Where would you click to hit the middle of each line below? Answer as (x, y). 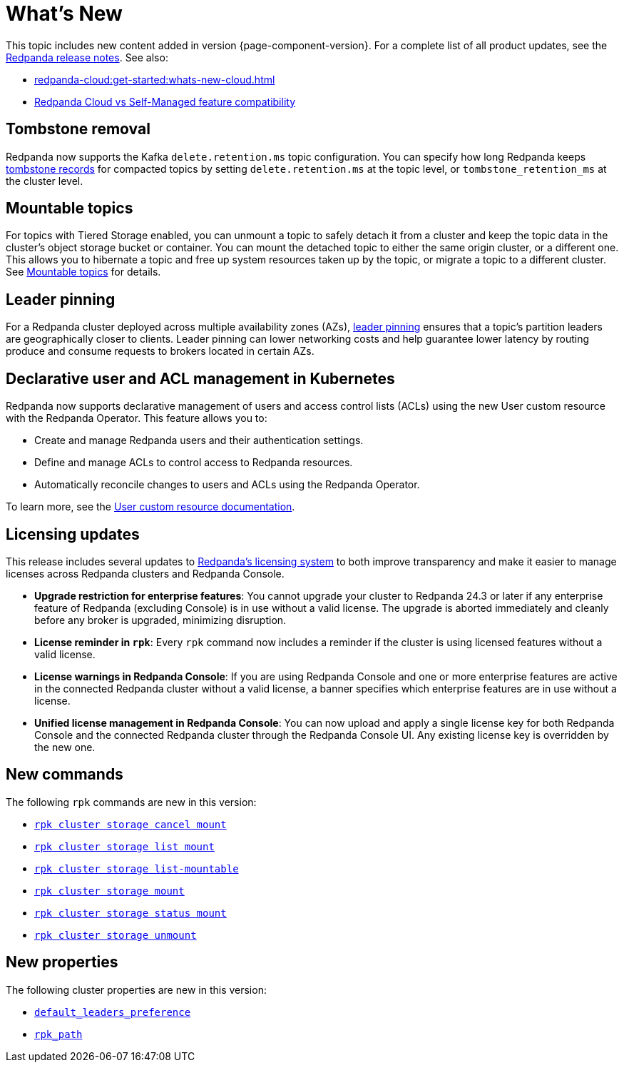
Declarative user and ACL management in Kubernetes (200, 378)
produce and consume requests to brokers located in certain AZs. (160, 351)
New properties (62, 962)
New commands (65, 775)
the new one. (65, 747)
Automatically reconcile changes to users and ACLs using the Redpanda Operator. (227, 485)
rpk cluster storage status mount (131, 913)
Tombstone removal (78, 129)
